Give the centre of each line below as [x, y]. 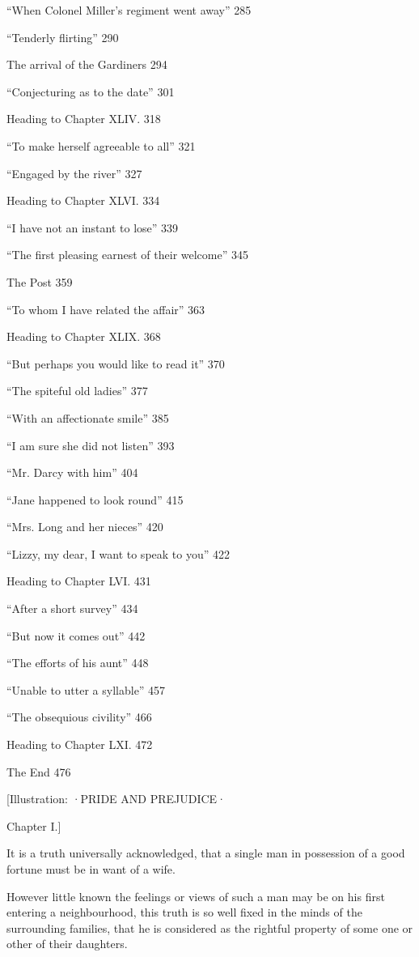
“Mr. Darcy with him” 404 [72, 472]
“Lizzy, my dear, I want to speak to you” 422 [118, 553]
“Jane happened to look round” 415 [95, 499]
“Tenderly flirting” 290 [63, 37]
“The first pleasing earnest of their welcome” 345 [127, 255]
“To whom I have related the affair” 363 [106, 309]
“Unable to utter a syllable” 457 [86, 689]
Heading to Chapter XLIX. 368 [84, 336]
